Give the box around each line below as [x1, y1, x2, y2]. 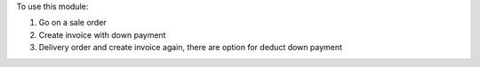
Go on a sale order [38, 18, 107, 28]
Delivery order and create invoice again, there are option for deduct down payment [38, 42, 342, 53]
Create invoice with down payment [38, 29, 166, 40]
